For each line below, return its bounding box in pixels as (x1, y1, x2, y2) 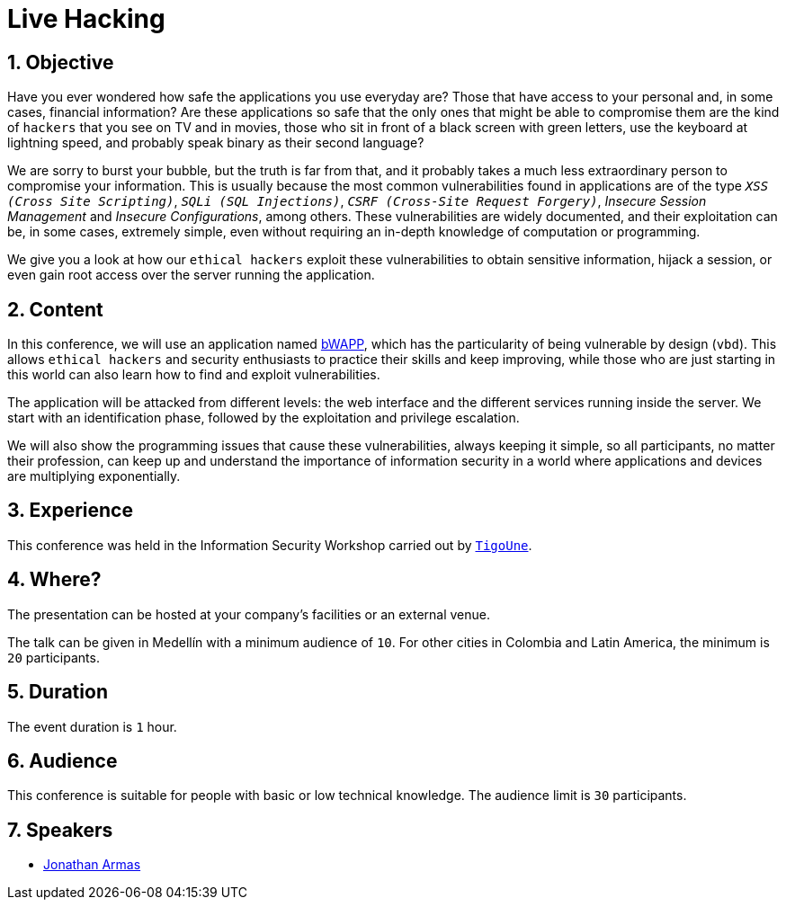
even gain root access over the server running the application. (7, 267, 375, 283)
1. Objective (7, 50, 114, 74)
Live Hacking (7, 4, 165, 34)
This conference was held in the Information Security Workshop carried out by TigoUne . (7, 537, 532, 553)
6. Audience (7, 749, 118, 772)
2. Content (7, 298, 103, 321)
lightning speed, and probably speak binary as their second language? (7, 135, 424, 151)
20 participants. (7, 649, 100, 665)
